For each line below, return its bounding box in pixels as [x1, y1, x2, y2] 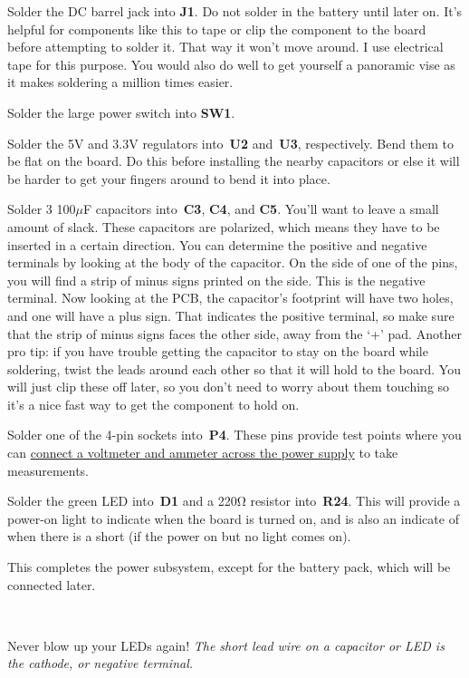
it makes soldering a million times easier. [7, 73, 234, 92]
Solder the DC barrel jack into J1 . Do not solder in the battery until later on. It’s [7, 2, 463, 20]
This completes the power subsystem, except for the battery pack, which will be [7, 557, 451, 576]
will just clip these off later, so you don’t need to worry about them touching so [7, 377, 450, 396]
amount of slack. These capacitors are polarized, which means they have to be [7, 217, 440, 236]
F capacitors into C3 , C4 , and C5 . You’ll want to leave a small [82, 199, 439, 218]
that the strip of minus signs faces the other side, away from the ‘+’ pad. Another [7, 324, 462, 343]
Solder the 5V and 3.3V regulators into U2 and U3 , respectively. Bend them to [7, 133, 454, 152]
